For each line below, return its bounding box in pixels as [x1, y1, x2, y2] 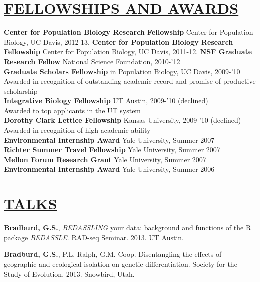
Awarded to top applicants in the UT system [4, 105, 141, 115]
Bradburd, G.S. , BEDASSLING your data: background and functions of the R [4, 222, 251, 233]
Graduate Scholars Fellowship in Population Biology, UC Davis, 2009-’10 [4, 66, 240, 76]
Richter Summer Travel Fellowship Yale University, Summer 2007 [4, 144, 220, 155]
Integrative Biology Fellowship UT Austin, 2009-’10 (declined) [4, 95, 208, 106]
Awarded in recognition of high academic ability [4, 125, 151, 135]
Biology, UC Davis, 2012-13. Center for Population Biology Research [4, 36, 233, 47]
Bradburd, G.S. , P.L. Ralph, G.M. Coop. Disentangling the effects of [4, 249, 222, 259]
